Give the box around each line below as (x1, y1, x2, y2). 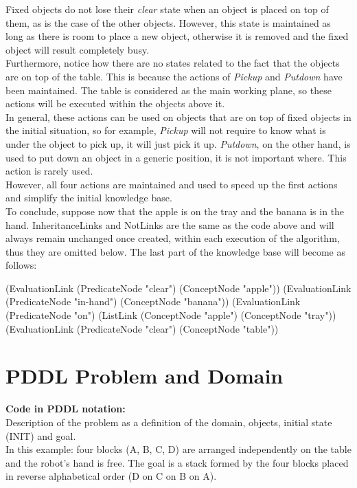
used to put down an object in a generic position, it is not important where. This (5, 150, 347, 164)
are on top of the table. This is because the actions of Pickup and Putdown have (5, 69, 343, 83)
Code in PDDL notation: (5, 401, 126, 416)
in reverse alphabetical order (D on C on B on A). (5, 469, 217, 483)
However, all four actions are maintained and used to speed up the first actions (5, 177, 338, 191)
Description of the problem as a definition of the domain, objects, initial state (5, 414, 332, 429)
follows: (5, 258, 37, 272)
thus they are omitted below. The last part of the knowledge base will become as (5, 244, 345, 258)
